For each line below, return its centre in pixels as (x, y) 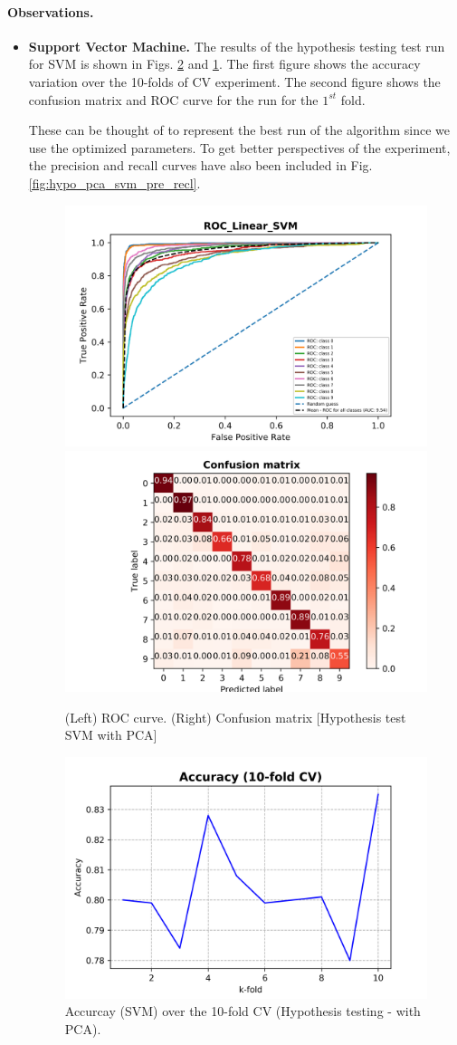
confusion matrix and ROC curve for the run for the (173, 99)
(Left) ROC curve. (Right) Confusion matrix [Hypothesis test (235, 717)
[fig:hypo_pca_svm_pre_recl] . (114, 182)
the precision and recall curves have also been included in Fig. (200, 165)
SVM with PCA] (111, 735)
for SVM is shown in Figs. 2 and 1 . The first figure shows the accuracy (224, 64)
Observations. (51, 11)
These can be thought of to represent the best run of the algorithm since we (239, 130)
